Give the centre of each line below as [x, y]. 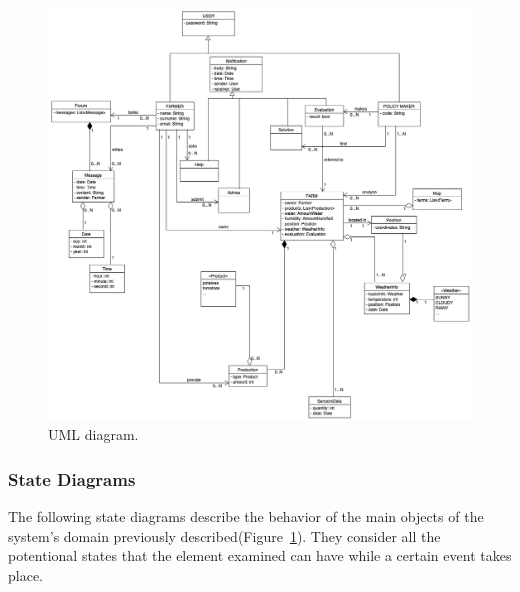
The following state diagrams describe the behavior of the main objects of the [246, 516]
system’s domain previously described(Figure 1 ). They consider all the [224, 535]
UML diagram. [93, 434]
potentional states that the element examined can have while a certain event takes [260, 555]
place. [25, 575]
